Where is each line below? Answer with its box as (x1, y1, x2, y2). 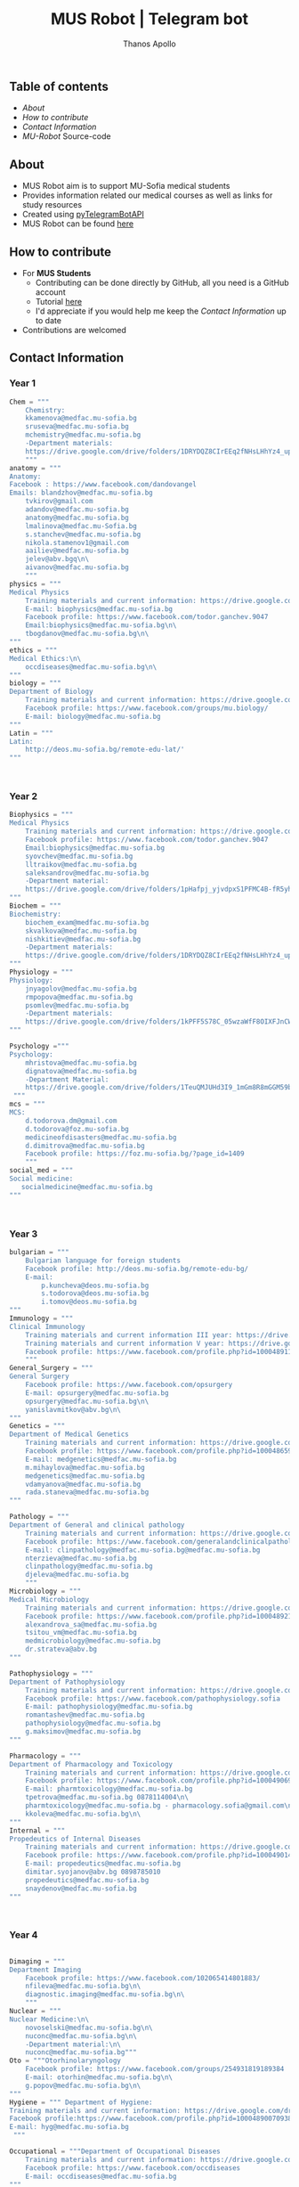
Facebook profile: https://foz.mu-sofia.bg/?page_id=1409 (25, 1149, 245, 1158)
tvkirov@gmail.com (25, 497, 93, 506)
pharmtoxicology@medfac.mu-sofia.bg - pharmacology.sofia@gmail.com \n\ (25, 1801, 296, 1810)
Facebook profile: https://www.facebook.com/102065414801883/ (25, 1973, 261, 1982)
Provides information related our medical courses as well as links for (21, 190, 273, 200)
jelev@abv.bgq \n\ (25, 555, 90, 564)
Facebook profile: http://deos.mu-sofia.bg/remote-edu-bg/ (25, 1264, 249, 1273)
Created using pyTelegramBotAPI (21, 209, 145, 220)
